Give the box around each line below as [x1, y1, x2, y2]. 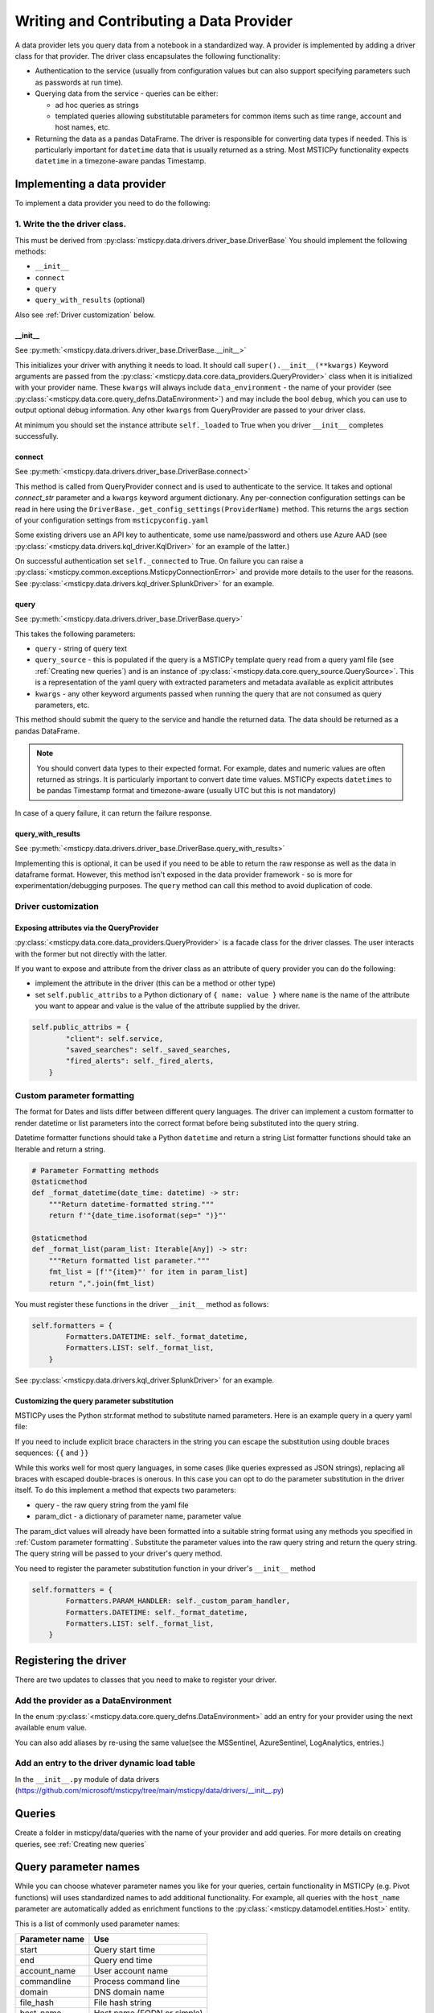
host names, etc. [55, 122, 111, 132]
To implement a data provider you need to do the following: [14, 198, 211, 209]
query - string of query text [35, 644, 128, 654]
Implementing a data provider [14, 177, 166, 191]
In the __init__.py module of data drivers [14, 1774, 160, 1784]
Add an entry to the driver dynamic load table [14, 1758, 196, 1769]
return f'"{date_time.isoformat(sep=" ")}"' [48, 1211, 227, 1220]
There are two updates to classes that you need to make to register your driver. [14, 1675, 277, 1684]
